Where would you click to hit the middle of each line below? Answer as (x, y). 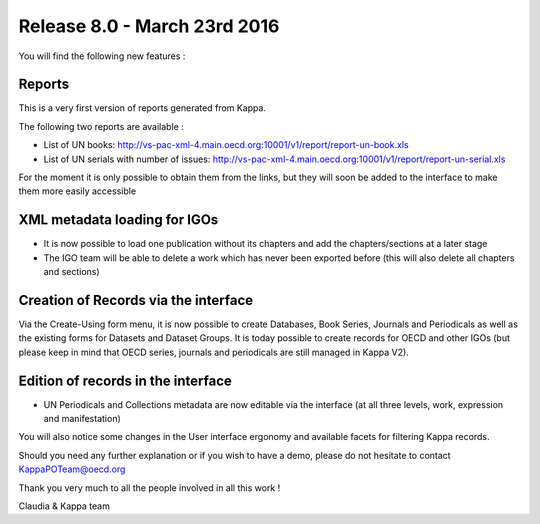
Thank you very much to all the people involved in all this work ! (149, 487)
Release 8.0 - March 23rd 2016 (149, 26)
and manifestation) (82, 419)
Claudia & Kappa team (64, 506)
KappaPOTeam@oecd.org (72, 469)
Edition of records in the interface (125, 380)
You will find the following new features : (102, 56)
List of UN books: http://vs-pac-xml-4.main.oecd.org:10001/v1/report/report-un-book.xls (226, 145)
